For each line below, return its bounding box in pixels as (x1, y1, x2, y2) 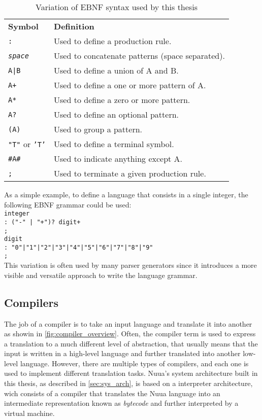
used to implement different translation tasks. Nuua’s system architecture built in (4, 368, 258, 378)
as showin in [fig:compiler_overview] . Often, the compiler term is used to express (4, 328, 256, 339)
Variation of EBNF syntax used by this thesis (35, 1, 198, 13)
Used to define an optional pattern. (54, 109, 179, 120)
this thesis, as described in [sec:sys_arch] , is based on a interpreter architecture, (4, 378, 253, 389)
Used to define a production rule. (54, 35, 172, 47)
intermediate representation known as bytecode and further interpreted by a (4, 398, 239, 408)
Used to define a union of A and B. (54, 64, 179, 76)
